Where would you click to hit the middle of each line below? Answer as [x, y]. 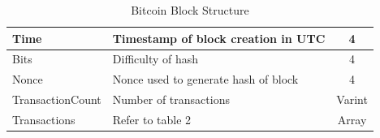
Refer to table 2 [152, 119]
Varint [352, 99]
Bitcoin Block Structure [190, 10]
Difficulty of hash [155, 59]
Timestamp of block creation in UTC [219, 38]
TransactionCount [57, 99]
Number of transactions [171, 99]
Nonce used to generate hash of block [205, 79]
